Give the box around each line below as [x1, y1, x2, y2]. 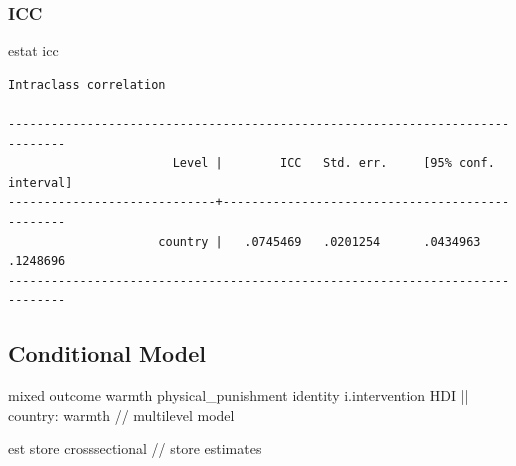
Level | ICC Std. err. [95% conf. [172, 156, 495, 171]
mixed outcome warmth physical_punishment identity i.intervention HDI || [8, 385, 469, 406]
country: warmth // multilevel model [8, 404, 235, 425]
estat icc [8, 40, 59, 61]
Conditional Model [8, 338, 206, 369]
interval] [8, 175, 73, 190]
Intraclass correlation [8, 77, 166, 92]
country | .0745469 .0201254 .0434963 [158, 234, 481, 249]
